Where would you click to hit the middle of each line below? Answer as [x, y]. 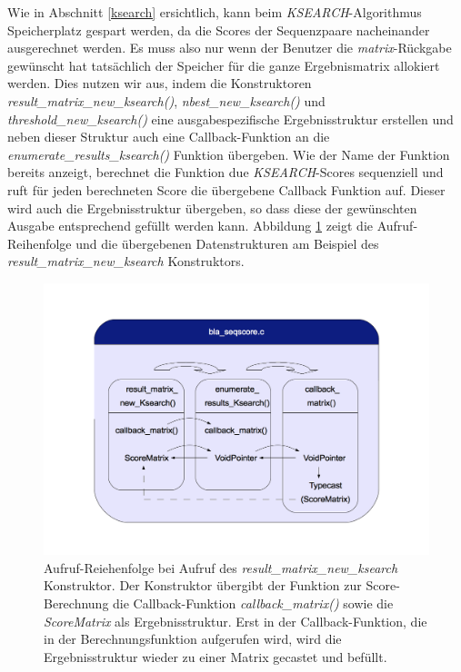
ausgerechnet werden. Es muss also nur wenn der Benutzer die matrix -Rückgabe [230, 48]
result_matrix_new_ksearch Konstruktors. [126, 261]
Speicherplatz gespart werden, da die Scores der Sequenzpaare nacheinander [219, 30]
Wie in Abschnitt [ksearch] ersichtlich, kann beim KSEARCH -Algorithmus [215, 12]
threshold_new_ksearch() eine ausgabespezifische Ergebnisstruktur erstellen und [230, 119]
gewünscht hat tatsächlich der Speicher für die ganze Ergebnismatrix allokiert [224, 65]
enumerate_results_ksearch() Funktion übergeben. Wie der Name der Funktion [229, 154]
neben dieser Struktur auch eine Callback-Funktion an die [169, 137]
